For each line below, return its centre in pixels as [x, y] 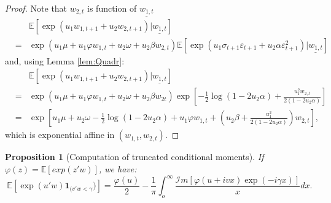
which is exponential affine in [60, 135]
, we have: [118, 169]
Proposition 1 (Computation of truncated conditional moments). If [134, 157]
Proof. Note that [36, 8]
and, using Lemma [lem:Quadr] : [65, 60]
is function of [112, 8]
